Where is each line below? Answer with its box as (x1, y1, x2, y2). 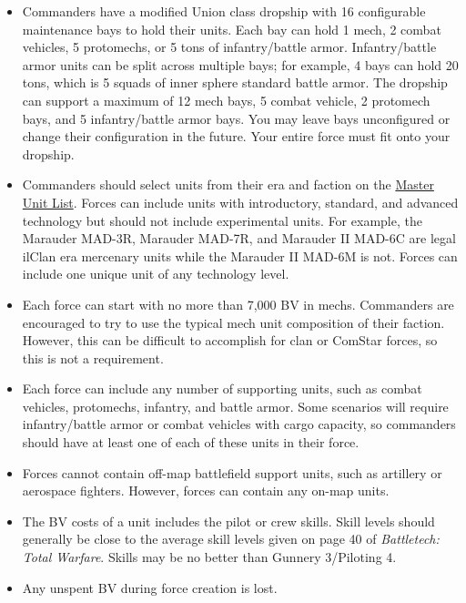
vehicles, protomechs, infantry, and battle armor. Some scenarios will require (22, 396, 449, 415)
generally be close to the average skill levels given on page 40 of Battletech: (22, 529, 440, 548)
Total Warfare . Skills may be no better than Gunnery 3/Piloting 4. (22, 547, 397, 567)
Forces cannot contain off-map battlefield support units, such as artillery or (22, 463, 442, 482)
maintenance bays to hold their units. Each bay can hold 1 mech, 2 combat (22, 19, 441, 38)
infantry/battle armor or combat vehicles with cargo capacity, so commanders (22, 414, 456, 434)
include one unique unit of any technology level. (22, 264, 289, 283)
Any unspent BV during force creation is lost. (22, 577, 278, 597)
